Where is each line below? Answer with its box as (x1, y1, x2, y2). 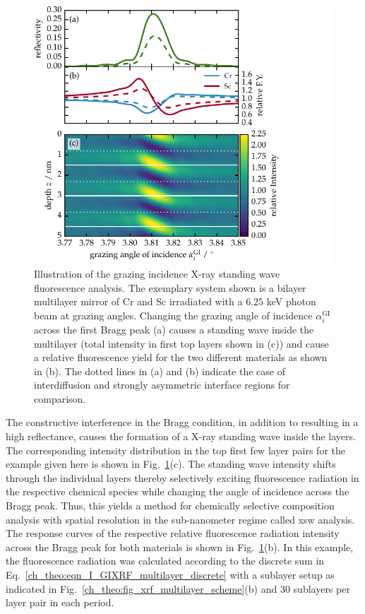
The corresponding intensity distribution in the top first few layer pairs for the (6, 442, 345, 457)
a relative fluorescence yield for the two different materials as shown (34, 350, 328, 365)
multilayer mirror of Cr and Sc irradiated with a (34, 294, 243, 309)
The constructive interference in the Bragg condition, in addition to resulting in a (6, 415, 359, 430)
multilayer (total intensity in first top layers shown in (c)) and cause (34, 336, 329, 350)
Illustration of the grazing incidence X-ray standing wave (34, 266, 280, 281)
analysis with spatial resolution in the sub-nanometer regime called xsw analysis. (6, 512, 355, 526)
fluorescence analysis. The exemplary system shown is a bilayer (34, 280, 306, 295)
